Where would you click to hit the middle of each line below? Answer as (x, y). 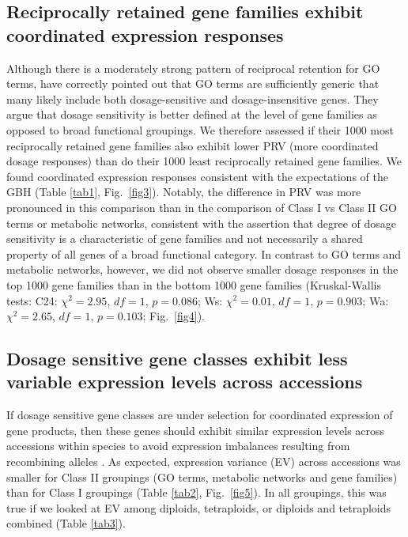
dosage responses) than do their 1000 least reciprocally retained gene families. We (204, 161)
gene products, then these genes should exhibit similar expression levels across (196, 430)
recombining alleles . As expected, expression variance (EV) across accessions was (204, 461)
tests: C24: (32, 300)
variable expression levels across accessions (185, 382)
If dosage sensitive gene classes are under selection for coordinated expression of (200, 415)
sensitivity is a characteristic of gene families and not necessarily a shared (185, 238)
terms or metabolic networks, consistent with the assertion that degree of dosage (202, 223)
